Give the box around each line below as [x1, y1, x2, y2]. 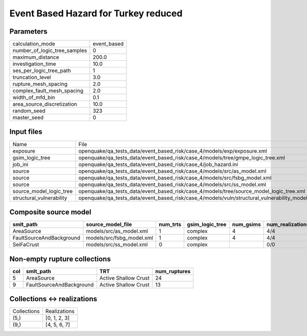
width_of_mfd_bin [12, 94, 56, 101]
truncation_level [12, 74, 51, 81]
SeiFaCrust [12, 241, 39, 248]
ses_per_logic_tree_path [12, 67, 71, 74]
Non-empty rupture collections [9, 254, 111, 263]
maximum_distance [12, 54, 59, 61]
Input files [9, 128, 43, 136]
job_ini [12, 161, 29, 168]
